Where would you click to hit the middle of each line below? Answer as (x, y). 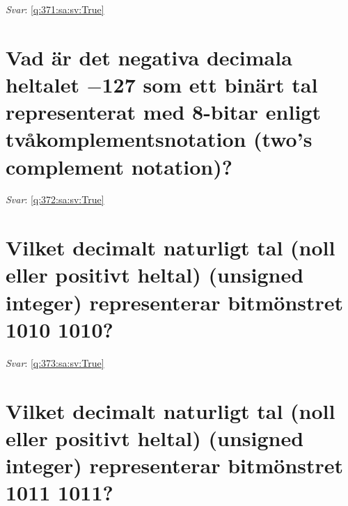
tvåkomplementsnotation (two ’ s (159, 139)
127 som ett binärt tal (210, 84)
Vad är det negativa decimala (149, 57)
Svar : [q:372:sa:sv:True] (55, 199)
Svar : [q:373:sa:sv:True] (55, 362)
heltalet (42, 84)
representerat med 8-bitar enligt (163, 112)
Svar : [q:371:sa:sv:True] (55, 9)
